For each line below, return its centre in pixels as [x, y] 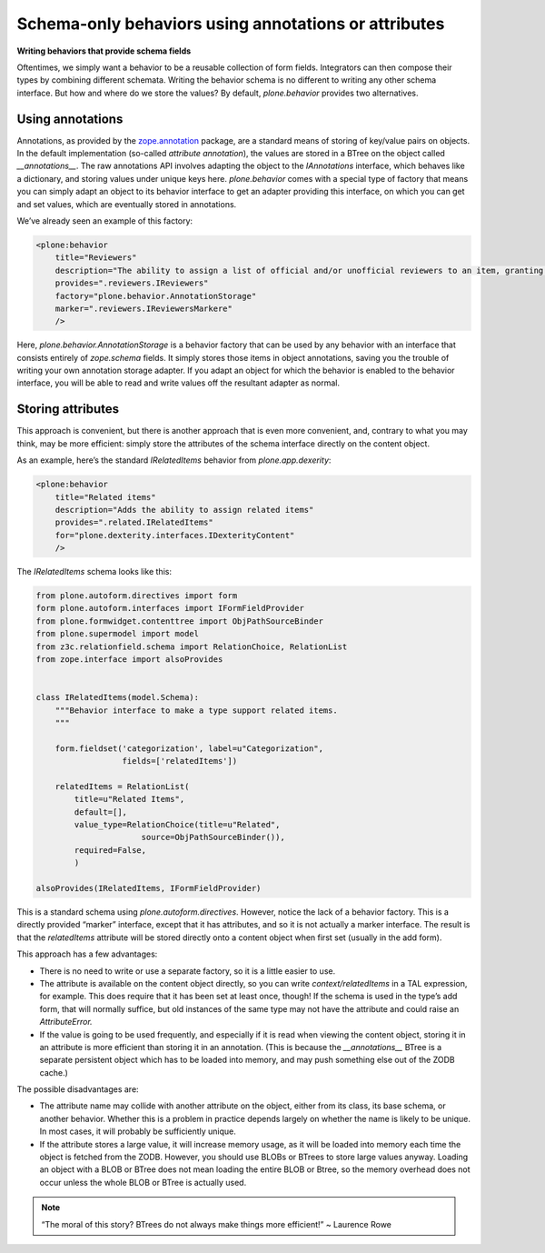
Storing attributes [68, 409]
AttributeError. [66, 1022]
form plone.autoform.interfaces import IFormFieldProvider [170, 608]
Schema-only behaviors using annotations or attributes [231, 24]
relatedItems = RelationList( [122, 786]
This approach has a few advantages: [87, 954]
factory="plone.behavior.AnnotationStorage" [156, 296]
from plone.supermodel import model [118, 634]
